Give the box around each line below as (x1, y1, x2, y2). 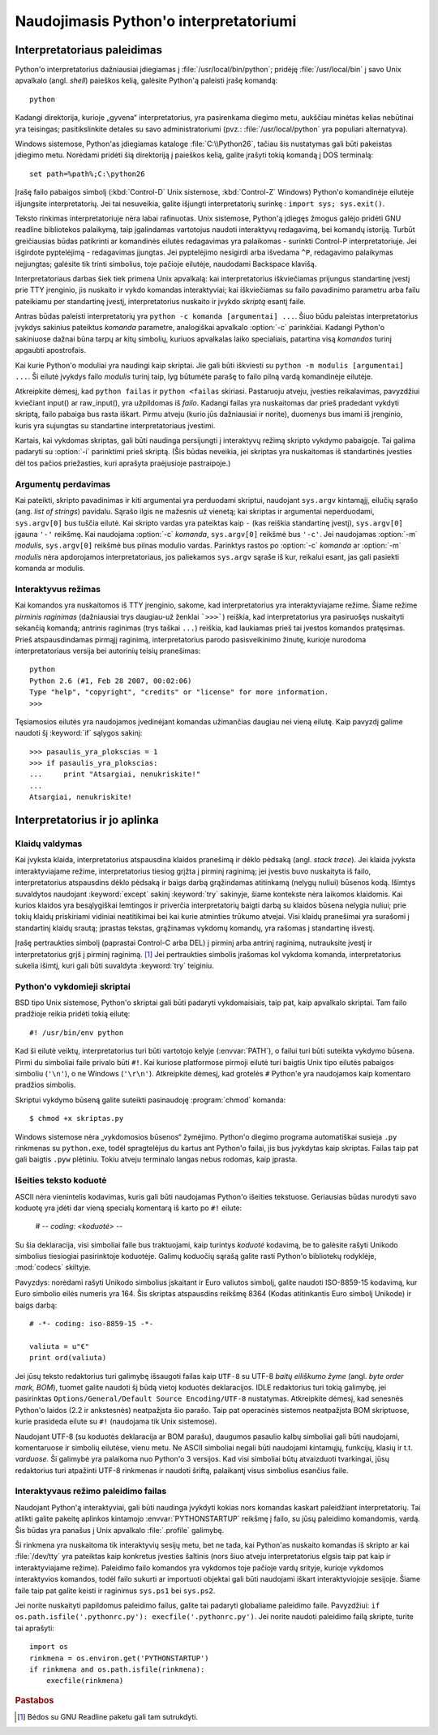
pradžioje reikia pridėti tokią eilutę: (15, 1009, 131, 1019)
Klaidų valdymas (15, 838, 83, 849)
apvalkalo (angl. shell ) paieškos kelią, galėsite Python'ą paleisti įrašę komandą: (15, 75, 278, 85)
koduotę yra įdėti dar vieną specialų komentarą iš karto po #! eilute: (15, 1203, 243, 1213)
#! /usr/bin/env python (29, 1028, 124, 1037)
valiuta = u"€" (29, 1342, 90, 1351)
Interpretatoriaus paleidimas (15, 43, 162, 57)
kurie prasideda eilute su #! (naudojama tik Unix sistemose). (15, 1416, 217, 1427)
